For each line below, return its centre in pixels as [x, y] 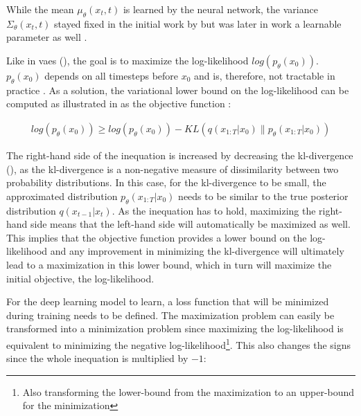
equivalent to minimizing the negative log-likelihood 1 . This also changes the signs [178, 343]
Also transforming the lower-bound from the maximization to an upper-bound [188, 391]
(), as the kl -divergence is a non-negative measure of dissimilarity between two [173, 169]
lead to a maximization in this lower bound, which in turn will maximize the [169, 264]
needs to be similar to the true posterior [263, 196]
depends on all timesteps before [112, 75]
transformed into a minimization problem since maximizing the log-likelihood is [175, 328]
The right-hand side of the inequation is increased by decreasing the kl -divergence [180, 155]
